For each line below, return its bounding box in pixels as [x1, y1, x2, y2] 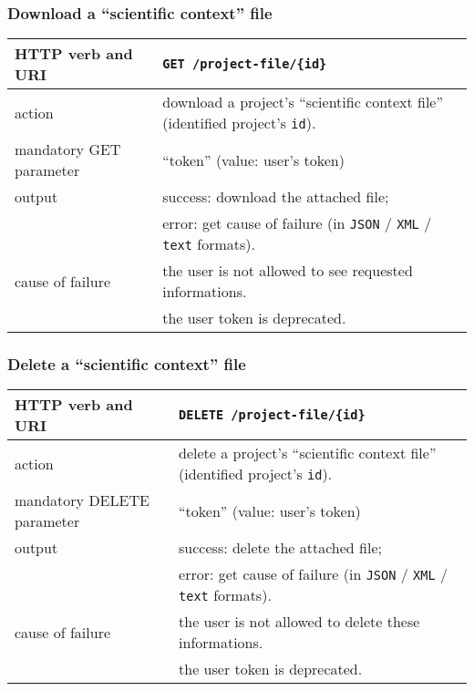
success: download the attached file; [162, 186, 389, 208]
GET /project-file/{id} [162, 57, 327, 72]
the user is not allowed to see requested [162, 260, 413, 282]
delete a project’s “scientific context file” [179, 442, 437, 464]
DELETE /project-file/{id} [179, 407, 366, 423]
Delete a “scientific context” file [7, 353, 246, 376]
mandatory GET [15, 139, 121, 160]
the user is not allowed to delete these [179, 611, 420, 633]
